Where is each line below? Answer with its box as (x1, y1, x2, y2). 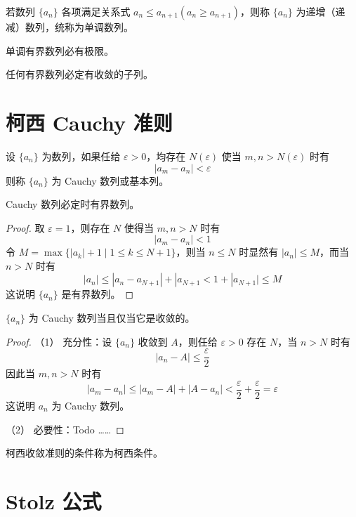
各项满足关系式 (61, 4, 131, 18)
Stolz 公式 (6, 486, 102, 515)
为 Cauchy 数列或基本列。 (51, 173, 169, 188)
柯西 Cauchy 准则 (6, 107, 173, 136)
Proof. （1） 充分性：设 (6, 334, 112, 348)
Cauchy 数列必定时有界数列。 (6, 197, 140, 211)
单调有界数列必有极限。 (6, 43, 114, 58)
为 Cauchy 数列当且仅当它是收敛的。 (28, 310, 195, 325)
